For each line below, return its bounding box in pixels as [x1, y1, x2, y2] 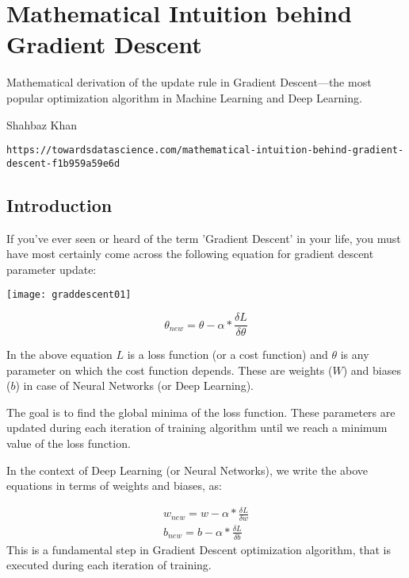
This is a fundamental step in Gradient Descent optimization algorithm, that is [6, 541, 391, 557]
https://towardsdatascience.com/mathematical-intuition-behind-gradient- [6, 144, 404, 156]
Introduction [6, 192, 113, 217]
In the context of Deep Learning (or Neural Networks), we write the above [6, 461, 369, 478]
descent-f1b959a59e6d [6, 157, 120, 169]
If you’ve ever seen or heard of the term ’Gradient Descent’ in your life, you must [6, 229, 401, 246]
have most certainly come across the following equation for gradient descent [6, 245, 374, 262]
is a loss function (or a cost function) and [127, 346, 328, 363]
